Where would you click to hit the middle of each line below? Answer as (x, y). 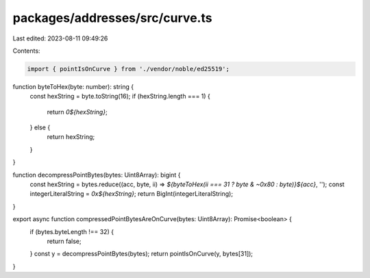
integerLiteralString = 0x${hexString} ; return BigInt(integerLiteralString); (131, 194)
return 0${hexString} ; (77, 112)
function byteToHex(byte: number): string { (73, 86)
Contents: (26, 51)
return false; (64, 241)
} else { (40, 127)
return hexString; (71, 137)
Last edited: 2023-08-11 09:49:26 (60, 38)
